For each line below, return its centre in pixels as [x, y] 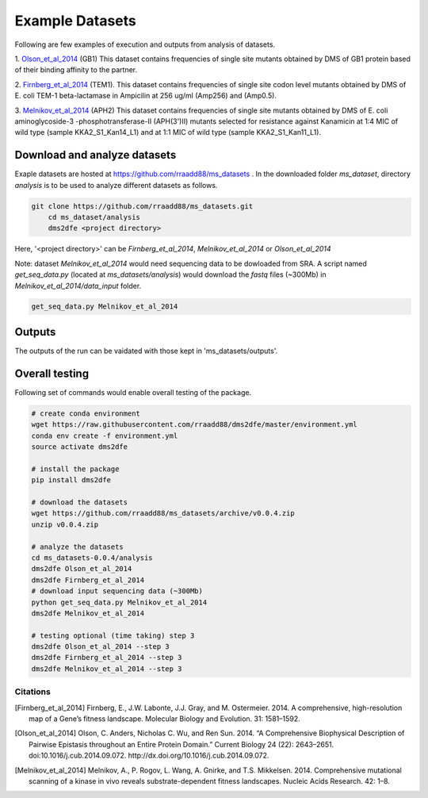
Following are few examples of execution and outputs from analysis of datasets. [145, 44]
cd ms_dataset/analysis [94, 217]
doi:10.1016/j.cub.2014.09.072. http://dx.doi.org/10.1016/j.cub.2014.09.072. [149, 756]
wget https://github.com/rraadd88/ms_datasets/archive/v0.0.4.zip [163, 513]
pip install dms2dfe [71, 480]
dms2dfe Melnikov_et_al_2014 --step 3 [107, 669]
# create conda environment [86, 413]
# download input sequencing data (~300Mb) [117, 591]
